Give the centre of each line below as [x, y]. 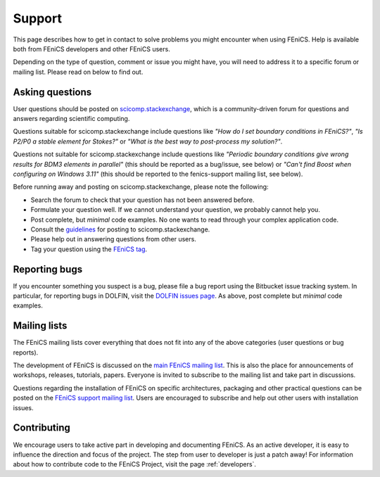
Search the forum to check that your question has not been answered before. [142, 200]
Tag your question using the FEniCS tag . [89, 249]
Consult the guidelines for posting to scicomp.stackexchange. [120, 229]
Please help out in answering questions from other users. [113, 239]
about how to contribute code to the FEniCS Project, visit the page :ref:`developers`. [135, 464]
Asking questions [52, 92]
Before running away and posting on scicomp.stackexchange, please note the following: [141, 187]
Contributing [42, 428]
